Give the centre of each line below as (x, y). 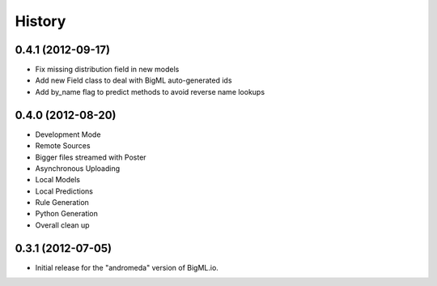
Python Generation (67, 214)
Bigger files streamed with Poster (91, 157)
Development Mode (68, 134)
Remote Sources (63, 146)
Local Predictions (64, 191)
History (40, 21)
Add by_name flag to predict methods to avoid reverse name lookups (150, 92)
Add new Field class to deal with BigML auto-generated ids (134, 80)
